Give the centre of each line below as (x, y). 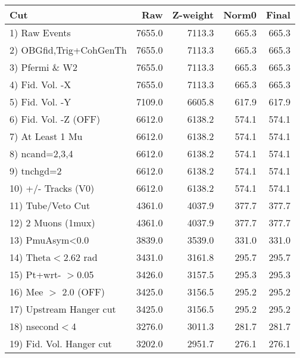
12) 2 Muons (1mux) (52, 222)
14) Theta (30, 257)
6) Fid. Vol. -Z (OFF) (55, 119)
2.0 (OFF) (83, 292)
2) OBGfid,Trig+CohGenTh (68, 50)
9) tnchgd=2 (36, 171)
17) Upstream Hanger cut (63, 309)
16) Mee (26, 292)
